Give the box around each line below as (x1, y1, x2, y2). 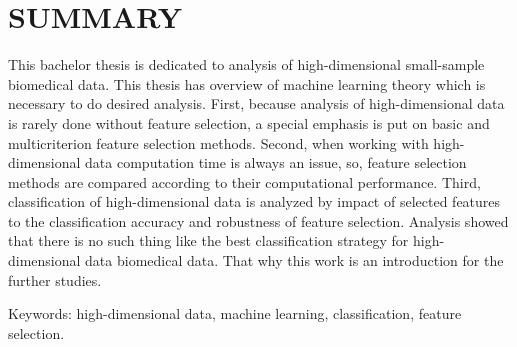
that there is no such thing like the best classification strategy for (8, 230, 409, 251)
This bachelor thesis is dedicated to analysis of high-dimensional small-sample (8, 54, 485, 75)
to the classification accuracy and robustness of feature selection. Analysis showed (8, 210, 509, 231)
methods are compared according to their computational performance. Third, (8, 171, 481, 192)
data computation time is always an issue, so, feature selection (85, 152, 467, 173)
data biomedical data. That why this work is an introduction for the (85, 250, 504, 271)
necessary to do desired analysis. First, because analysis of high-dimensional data (8, 93, 505, 114)
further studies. (8, 269, 102, 290)
